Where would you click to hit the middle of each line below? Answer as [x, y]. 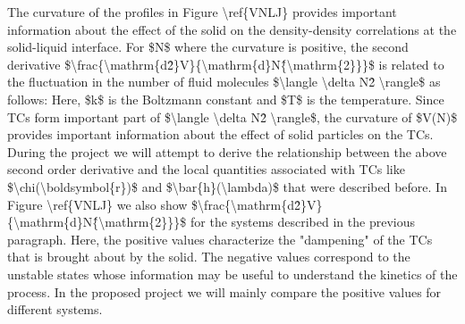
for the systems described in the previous [303, 222]
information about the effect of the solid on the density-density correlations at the [232, 29]
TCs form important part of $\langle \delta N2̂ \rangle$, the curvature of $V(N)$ [232, 116]
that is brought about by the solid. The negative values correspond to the [209, 257]
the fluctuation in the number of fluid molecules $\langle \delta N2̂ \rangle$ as [224, 82]
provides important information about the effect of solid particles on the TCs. [220, 134]
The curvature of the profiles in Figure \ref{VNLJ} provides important [202, 12]
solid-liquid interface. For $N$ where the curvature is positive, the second [208, 47]
